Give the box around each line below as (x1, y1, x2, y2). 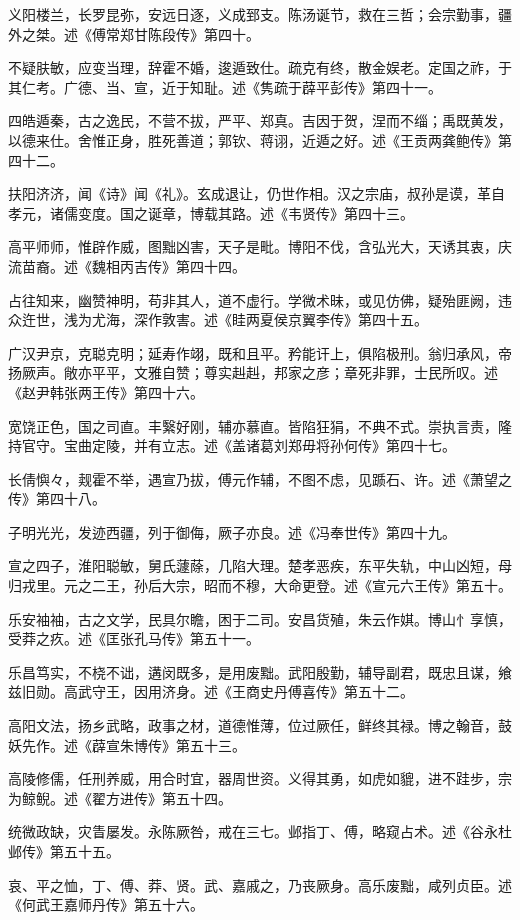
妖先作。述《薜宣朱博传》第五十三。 (8, 734, 246, 755)
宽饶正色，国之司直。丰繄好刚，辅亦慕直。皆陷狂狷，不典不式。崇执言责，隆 (8, 415, 512, 436)
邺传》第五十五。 (8, 841, 120, 861)
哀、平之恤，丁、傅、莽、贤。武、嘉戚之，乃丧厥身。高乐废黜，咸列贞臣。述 (8, 874, 512, 895)
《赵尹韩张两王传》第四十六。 (8, 381, 204, 402)
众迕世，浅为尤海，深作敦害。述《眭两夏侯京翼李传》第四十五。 (8, 309, 428, 330)
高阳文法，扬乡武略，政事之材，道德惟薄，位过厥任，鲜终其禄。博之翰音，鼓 (8, 715, 512, 736)
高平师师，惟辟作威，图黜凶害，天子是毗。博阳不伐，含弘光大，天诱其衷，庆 (8, 236, 512, 257)
